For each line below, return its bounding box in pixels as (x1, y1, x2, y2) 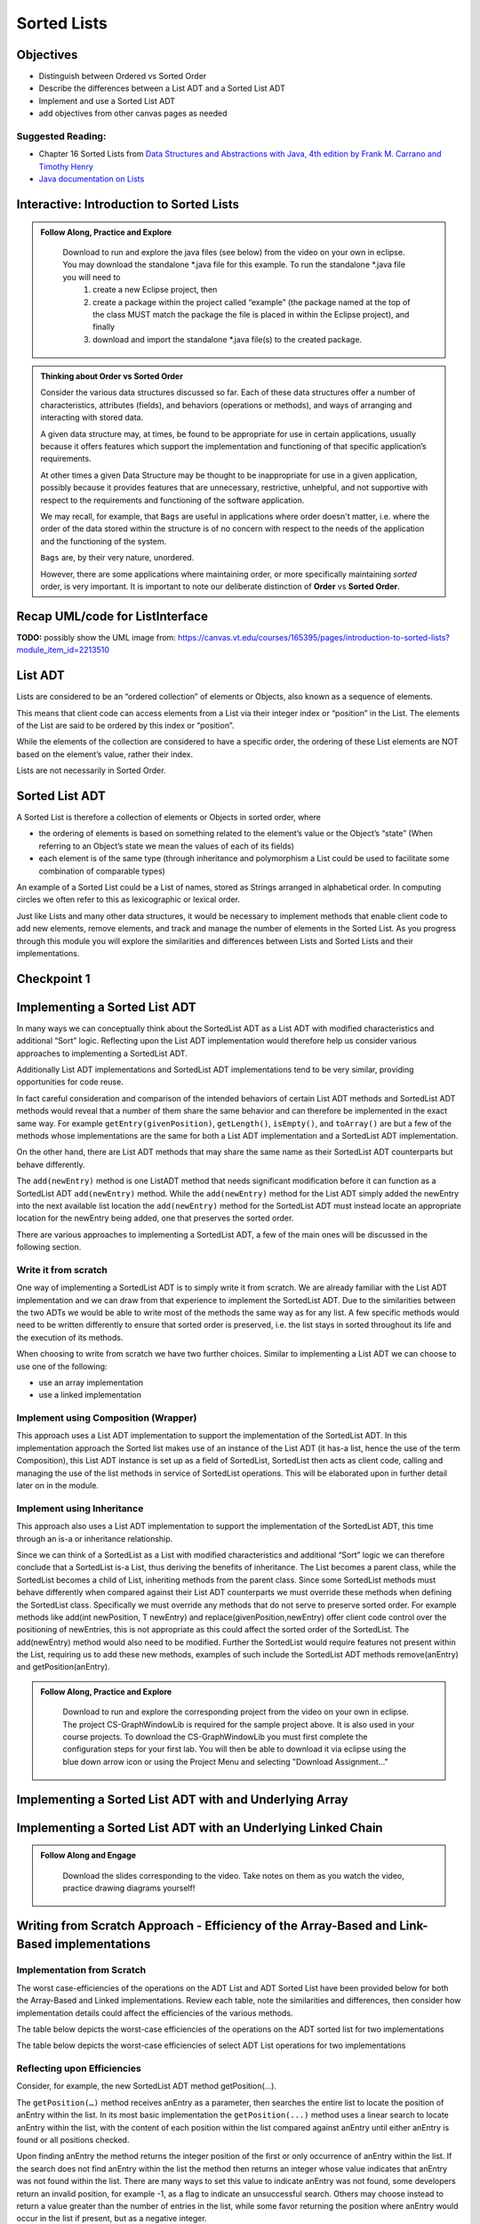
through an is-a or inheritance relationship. (16, 1533, 173, 1543)
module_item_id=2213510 (16, 645, 110, 656)
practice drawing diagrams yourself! (62, 1882, 196, 1894)
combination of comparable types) (38, 866, 166, 876)
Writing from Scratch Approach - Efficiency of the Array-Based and (16, 1918, 397, 1933)
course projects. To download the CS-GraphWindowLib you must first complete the (62, 1731, 368, 1743)
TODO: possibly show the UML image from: (16, 632, 177, 642)
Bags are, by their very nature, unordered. (40, 552, 195, 563)
